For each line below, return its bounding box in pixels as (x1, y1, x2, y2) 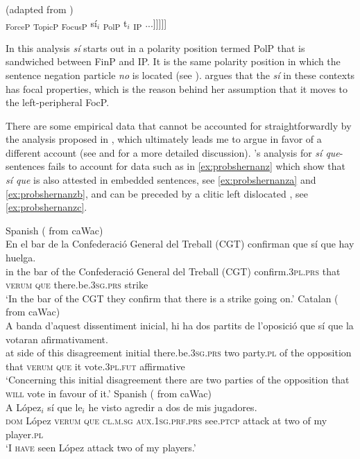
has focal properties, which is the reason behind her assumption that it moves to (6, 81, 348, 96)
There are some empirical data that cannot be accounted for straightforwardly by (6, 118, 352, 132)
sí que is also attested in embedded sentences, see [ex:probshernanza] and (6, 173, 316, 187)
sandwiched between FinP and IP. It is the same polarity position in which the (6, 54, 341, 69)
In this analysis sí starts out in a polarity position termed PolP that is (6, 40, 305, 55)
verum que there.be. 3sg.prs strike (6, 277, 148, 292)
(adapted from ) (6, 2, 74, 16)
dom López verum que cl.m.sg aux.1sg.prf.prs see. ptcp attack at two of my (6, 413, 327, 428)
